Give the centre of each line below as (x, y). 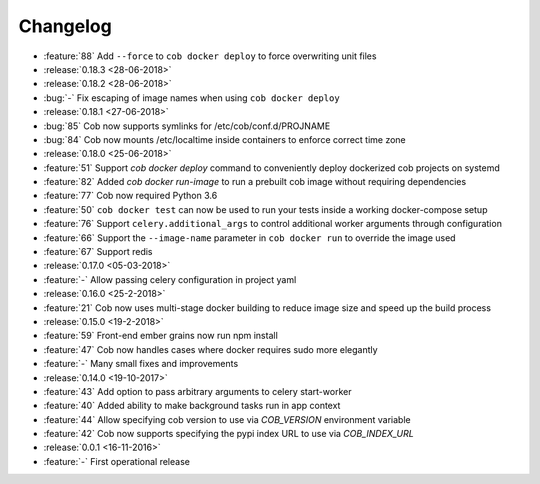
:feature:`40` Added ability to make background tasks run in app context (192, 406)
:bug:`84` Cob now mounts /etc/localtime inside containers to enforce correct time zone (225, 139)
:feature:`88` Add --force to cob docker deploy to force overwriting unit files (210, 56)
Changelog (65, 26)
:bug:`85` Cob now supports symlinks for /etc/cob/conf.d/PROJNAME (187, 126)
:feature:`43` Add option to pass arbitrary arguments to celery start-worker (197, 391)
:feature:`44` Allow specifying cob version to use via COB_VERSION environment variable (227, 419)
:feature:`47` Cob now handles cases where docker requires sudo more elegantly (211, 349)
